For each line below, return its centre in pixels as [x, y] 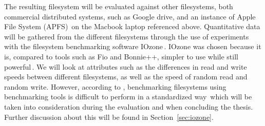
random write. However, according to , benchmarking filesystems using [115, 86]
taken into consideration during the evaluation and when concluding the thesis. [129, 106]
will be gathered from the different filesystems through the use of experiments [127, 36]
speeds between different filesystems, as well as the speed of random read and [126, 77]
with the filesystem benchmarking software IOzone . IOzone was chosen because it [133, 46]
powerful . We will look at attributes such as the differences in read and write [126, 66]
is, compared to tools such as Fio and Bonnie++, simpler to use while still [121, 56]
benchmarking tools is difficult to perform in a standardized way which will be [128, 97]
